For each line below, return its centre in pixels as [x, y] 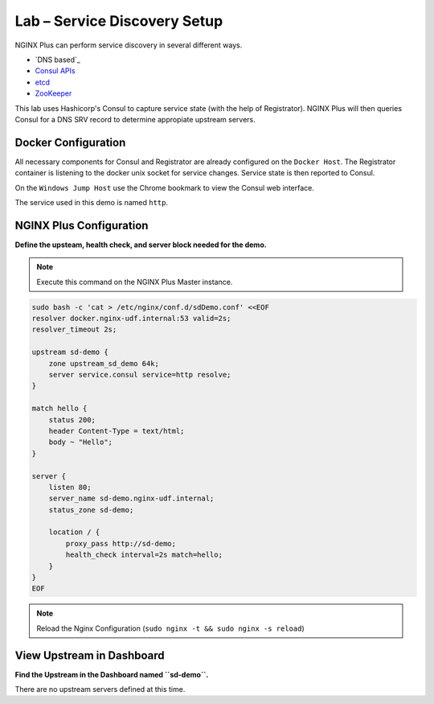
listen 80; [70, 487]
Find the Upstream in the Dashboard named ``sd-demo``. [112, 674]
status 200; [72, 420]
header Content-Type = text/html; [117, 431]
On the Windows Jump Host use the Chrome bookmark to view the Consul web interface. [165, 187]
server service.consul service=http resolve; [140, 375]
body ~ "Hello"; [80, 442]
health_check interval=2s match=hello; [144, 555]
